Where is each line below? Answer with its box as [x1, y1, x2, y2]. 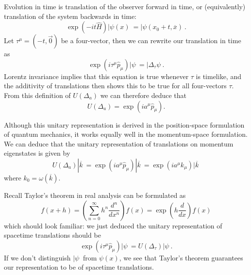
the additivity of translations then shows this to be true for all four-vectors [4, 81, 227, 91]
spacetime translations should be [4, 230, 101, 240]
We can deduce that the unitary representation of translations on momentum [4, 138, 234, 148]
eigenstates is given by [4, 148, 70, 158]
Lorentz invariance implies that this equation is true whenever [4, 71, 189, 81]
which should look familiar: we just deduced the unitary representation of [4, 220, 222, 230]
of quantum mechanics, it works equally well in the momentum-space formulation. [4, 129, 248, 139]
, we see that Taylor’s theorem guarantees [119, 252, 243, 262]
